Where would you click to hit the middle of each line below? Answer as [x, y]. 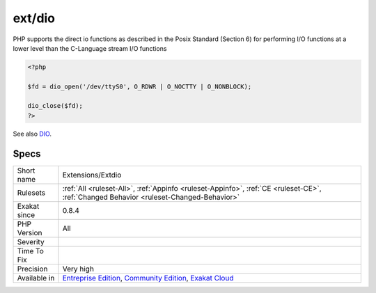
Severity [31, 241]
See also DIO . [32, 134]
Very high [78, 269]
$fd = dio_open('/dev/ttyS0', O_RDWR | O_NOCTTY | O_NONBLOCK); [140, 86]
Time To [31, 251]
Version [30, 232]
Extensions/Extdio [92, 175]
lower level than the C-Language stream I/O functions [90, 48]
